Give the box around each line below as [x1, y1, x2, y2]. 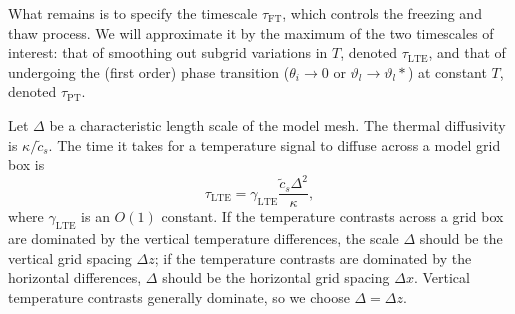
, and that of [428, 42, 506, 63]
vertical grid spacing [8, 247, 132, 268]
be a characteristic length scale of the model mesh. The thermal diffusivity [49, 114, 506, 135]
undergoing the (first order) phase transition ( [8, 61, 290, 82]
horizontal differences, [8, 267, 142, 288]
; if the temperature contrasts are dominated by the [154, 247, 472, 268]
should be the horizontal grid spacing [162, 267, 390, 288]
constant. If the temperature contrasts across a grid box [161, 206, 504, 227]
